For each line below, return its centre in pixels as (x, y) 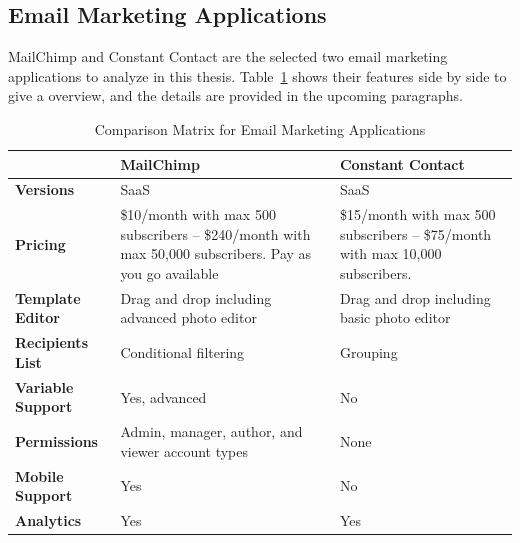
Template (48, 297)
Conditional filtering (182, 352)
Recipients (51, 342)
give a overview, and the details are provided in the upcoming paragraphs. (235, 95)
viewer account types (184, 450)
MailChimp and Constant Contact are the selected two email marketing (228, 56)
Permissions (56, 441)
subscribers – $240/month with (215, 233)
